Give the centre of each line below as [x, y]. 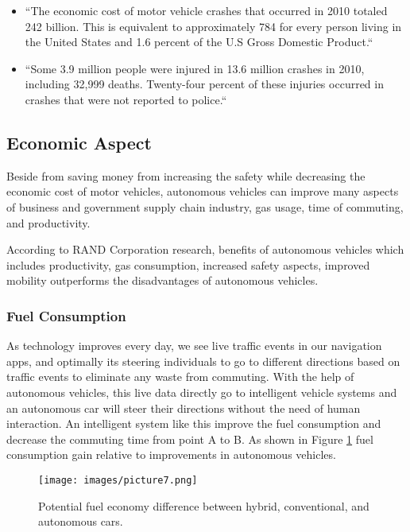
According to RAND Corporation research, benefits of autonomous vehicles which [205, 249]
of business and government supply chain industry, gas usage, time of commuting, [205, 206]
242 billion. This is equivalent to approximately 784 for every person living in [213, 26]
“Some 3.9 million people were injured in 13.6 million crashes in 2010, [195, 68]
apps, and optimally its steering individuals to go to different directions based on [203, 361]
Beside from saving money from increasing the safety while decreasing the [186, 175]
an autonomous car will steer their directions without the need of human [184, 408]
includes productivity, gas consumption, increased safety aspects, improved [188, 264]
